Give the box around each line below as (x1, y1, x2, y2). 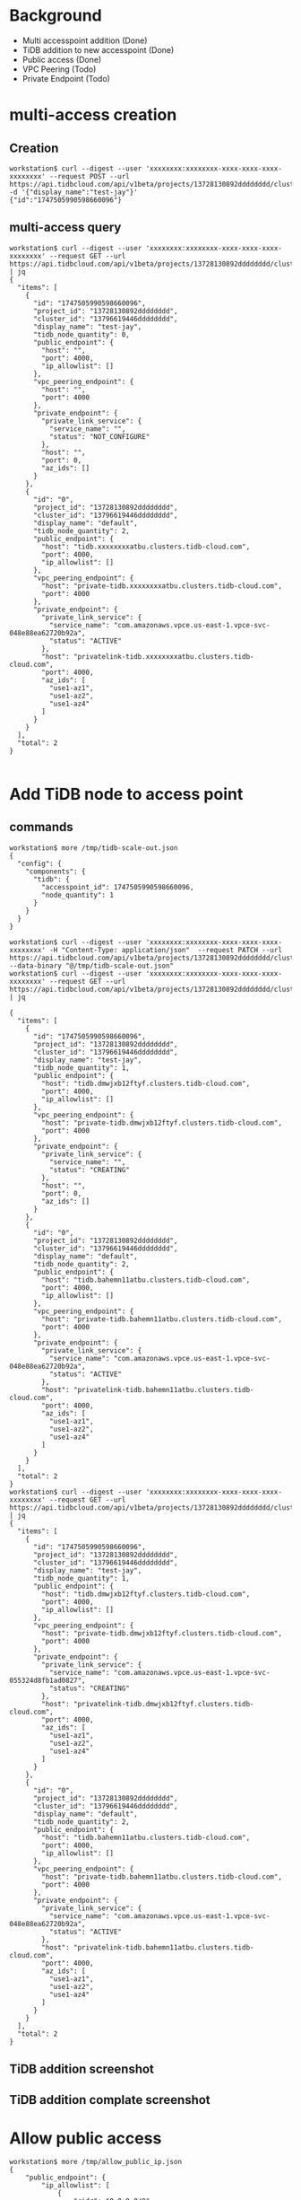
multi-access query (9, 220, 122, 235)
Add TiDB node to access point (9, 784, 244, 804)
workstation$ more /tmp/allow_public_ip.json (9, 2158, 182, 2167)
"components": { (25, 867, 87, 876)
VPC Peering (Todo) (21, 64, 97, 75)
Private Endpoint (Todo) (21, 73, 110, 83)
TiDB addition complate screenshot (9, 2092, 211, 2108)
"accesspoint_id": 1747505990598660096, (41, 882, 194, 891)
